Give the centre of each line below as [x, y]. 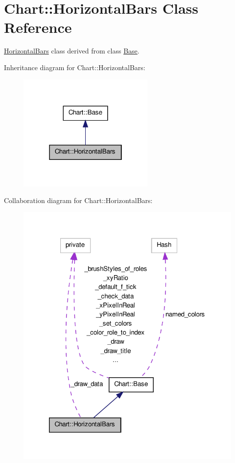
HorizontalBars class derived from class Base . [72, 51]
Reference [38, 27]
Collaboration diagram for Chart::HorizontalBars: [78, 200]
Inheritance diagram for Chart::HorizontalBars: [75, 67]
